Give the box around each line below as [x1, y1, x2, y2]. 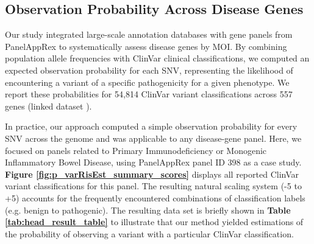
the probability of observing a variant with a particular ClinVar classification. [5, 227, 294, 240]
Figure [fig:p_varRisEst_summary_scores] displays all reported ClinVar [5, 167, 299, 180]
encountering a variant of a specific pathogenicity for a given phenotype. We [5, 75, 290, 88]
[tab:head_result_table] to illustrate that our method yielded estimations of [5, 215, 304, 228]
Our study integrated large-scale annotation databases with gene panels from [5, 28, 293, 41]
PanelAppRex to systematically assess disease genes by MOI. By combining [5, 40, 287, 52]
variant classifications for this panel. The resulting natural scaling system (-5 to [5, 180, 302, 192]
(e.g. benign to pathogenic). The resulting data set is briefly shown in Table [5, 203, 291, 216]
